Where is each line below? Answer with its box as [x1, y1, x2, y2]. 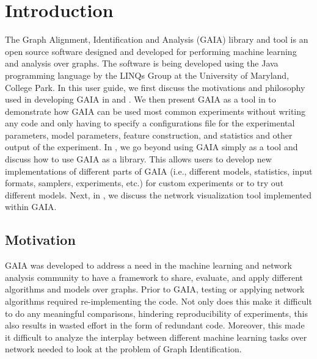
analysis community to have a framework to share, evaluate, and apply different [5, 270, 304, 283]
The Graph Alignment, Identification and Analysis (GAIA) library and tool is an [5, 33, 308, 46]
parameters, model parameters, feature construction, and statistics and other [5, 128, 293, 141]
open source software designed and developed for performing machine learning [5, 45, 297, 57]
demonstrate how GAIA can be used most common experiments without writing [5, 104, 306, 117]
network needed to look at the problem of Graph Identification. [5, 343, 242, 355]
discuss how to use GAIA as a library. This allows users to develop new [5, 153, 272, 165]
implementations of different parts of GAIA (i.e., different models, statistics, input [5, 164, 313, 177]
